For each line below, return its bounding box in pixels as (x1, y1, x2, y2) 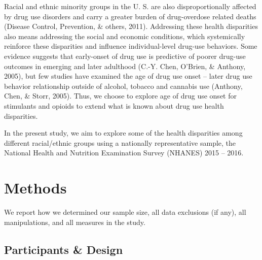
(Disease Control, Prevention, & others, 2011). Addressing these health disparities (4, 21, 258, 31)
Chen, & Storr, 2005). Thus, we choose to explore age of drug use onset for (4, 90, 237, 101)
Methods (4, 177, 67, 198)
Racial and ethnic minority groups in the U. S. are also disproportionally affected (4, 1, 256, 11)
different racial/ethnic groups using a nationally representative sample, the (4, 137, 236, 148)
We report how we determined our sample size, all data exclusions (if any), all (4, 207, 246, 217)
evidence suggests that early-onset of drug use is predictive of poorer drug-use (4, 50, 246, 61)
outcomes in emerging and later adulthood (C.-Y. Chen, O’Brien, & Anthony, (4, 60, 246, 71)
